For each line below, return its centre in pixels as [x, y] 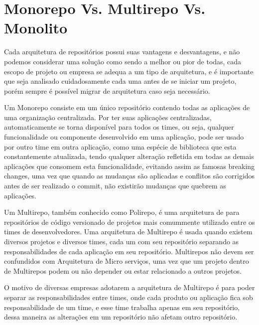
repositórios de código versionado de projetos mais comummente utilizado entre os [129, 222]
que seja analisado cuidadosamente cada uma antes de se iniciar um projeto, [120, 81]
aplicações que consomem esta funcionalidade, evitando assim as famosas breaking [129, 166]
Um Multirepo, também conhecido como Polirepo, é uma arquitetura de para [122, 212]
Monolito [36, 28]
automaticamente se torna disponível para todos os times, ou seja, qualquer [119, 127]
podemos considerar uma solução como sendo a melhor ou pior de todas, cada [123, 61]
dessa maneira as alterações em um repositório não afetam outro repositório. [121, 317]
